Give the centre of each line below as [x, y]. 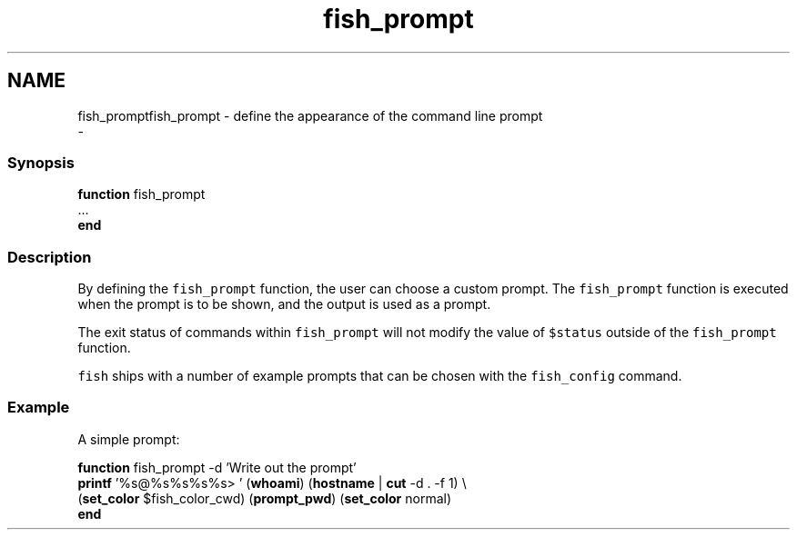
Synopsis [41, 162]
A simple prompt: [129, 439]
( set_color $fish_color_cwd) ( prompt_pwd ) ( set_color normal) [265, 498]
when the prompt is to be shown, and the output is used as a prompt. [284, 304]
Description [50, 257]
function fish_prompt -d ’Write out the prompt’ [217, 467]
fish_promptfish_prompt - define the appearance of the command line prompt [310, 115]
